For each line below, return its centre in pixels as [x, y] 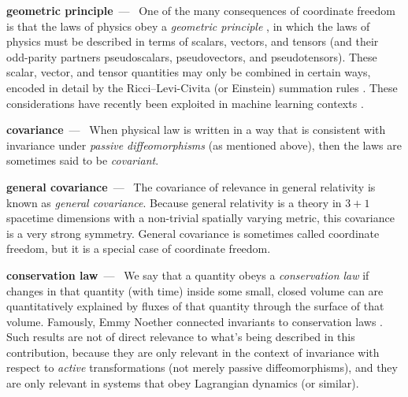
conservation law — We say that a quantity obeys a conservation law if [188, 275]
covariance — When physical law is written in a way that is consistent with [196, 130]
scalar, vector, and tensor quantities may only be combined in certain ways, [189, 72]
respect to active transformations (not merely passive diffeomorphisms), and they [202, 367]
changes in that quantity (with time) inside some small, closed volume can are [195, 290]
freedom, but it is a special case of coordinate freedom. [139, 249]
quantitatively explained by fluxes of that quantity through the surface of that [195, 306]
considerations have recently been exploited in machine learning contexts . [185, 103]
